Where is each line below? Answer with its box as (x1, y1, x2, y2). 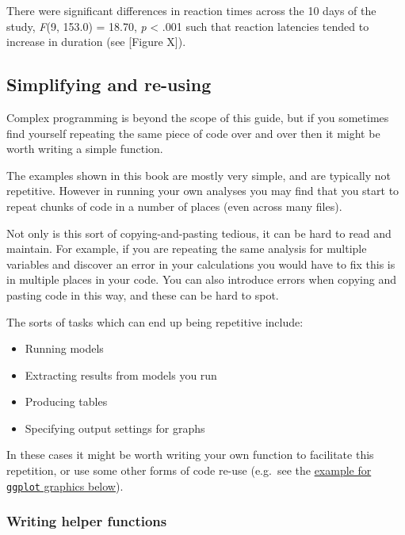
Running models (25, 340, 104, 357)
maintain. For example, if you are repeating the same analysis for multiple (6, 240, 367, 257)
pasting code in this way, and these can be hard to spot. (6, 286, 279, 303)
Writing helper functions (6, 511, 167, 531)
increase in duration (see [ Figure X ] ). (6, 33, 186, 50)
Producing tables (25, 393, 108, 410)
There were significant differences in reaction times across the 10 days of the (6, 2, 376, 18)
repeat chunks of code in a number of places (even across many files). (6, 197, 342, 214)
